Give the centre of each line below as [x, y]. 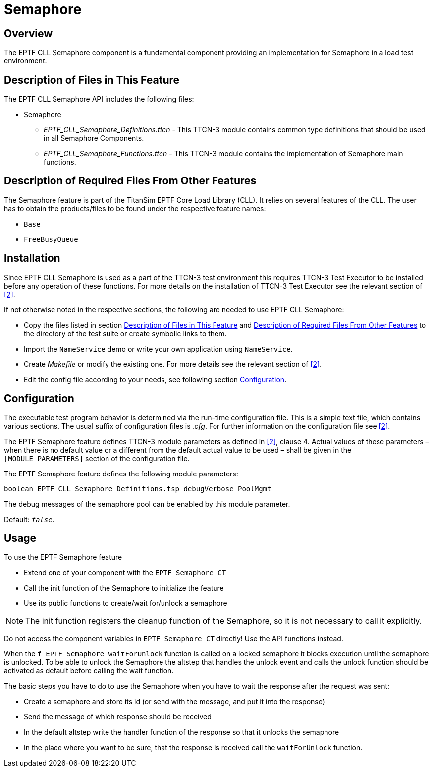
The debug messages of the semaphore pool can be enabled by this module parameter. [147, 504]
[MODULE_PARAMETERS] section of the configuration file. [97, 458]
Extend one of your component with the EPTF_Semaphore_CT [125, 573]
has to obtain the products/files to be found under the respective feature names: [135, 208]
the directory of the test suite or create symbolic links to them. [125, 333]
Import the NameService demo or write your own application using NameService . [158, 349]
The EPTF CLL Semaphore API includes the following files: [99, 99]
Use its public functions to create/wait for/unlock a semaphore [126, 603]
